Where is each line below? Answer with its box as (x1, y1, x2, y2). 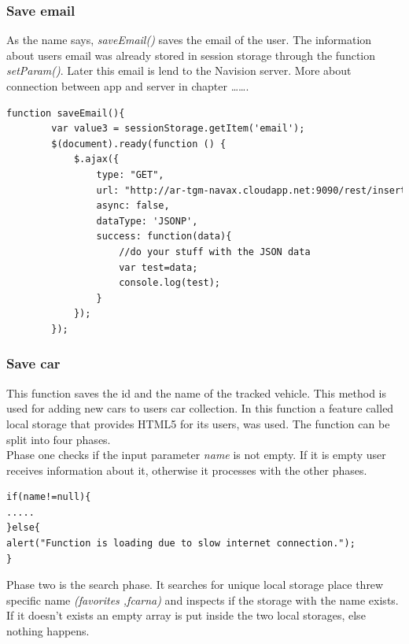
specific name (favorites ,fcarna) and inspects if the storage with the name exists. (6, 591, 399, 608)
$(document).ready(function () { (51, 138, 227, 150)
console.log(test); (119, 277, 221, 289)
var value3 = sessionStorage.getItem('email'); (51, 123, 305, 135)
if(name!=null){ (6, 491, 91, 503)
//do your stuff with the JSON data (119, 246, 311, 257)
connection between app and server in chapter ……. (6, 78, 249, 94)
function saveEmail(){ (6, 107, 125, 119)
